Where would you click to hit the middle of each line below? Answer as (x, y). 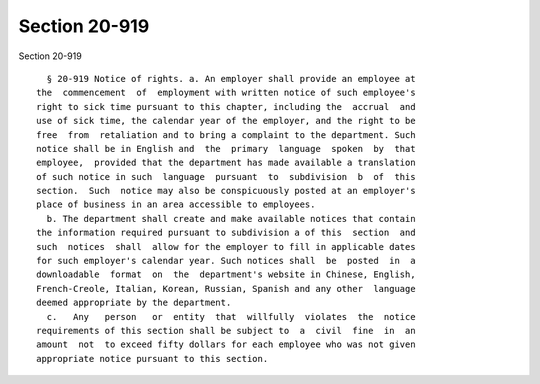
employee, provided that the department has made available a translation (226, 163)
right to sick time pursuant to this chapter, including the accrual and (226, 106)
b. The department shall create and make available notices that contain (231, 218)
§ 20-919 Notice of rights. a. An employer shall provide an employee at (231, 78)
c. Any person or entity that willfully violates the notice (231, 316)
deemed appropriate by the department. (134, 303)
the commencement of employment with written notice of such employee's (226, 93)
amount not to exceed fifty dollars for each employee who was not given (226, 344)
